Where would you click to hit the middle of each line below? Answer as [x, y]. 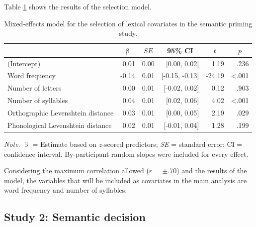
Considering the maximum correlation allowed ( [77, 170]
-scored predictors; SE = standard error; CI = [172, 144]
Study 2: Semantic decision [75, 217]
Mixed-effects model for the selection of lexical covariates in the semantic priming [128, 23]
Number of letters [35, 88]
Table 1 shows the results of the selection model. [78, 6]
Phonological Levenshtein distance [60, 125]
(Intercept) [24, 63]
